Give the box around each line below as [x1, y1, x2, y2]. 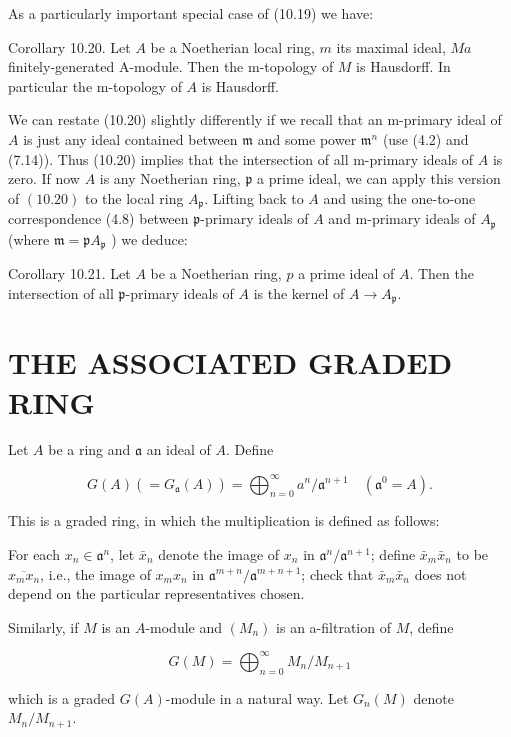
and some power [257, 128, 357, 149]
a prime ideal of [298, 263, 395, 284]
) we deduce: [111, 228, 188, 249]
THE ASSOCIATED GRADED [8, 342, 453, 383]
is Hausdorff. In [356, 56, 451, 77]
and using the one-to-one [323, 187, 476, 208]
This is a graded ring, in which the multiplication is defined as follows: [8, 510, 440, 531]
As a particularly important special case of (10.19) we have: [8, 3, 374, 23]
